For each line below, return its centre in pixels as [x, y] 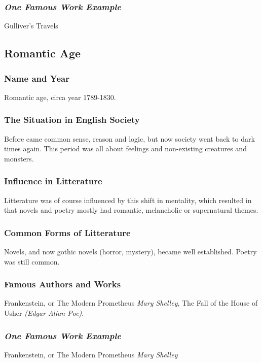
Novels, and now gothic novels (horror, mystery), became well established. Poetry [130, 252]
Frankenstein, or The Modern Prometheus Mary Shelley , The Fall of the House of [131, 303]
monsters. [19, 158]
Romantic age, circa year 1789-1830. [60, 97]
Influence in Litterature [53, 181]
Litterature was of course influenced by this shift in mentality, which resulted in [128, 200]
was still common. [32, 261]
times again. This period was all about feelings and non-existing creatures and [125, 148]
